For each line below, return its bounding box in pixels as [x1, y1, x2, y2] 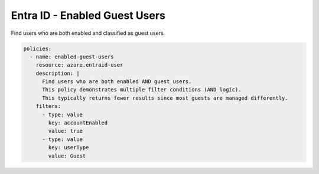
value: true [48, 127, 83, 134]
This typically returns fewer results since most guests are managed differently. [42, 94, 289, 101]
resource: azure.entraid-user [35, 62, 123, 68]
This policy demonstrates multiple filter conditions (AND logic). [42, 86, 242, 93]
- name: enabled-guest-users [30, 53, 115, 60]
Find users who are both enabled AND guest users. [42, 78, 192, 85]
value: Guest [48, 152, 86, 159]
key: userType [48, 145, 89, 151]
